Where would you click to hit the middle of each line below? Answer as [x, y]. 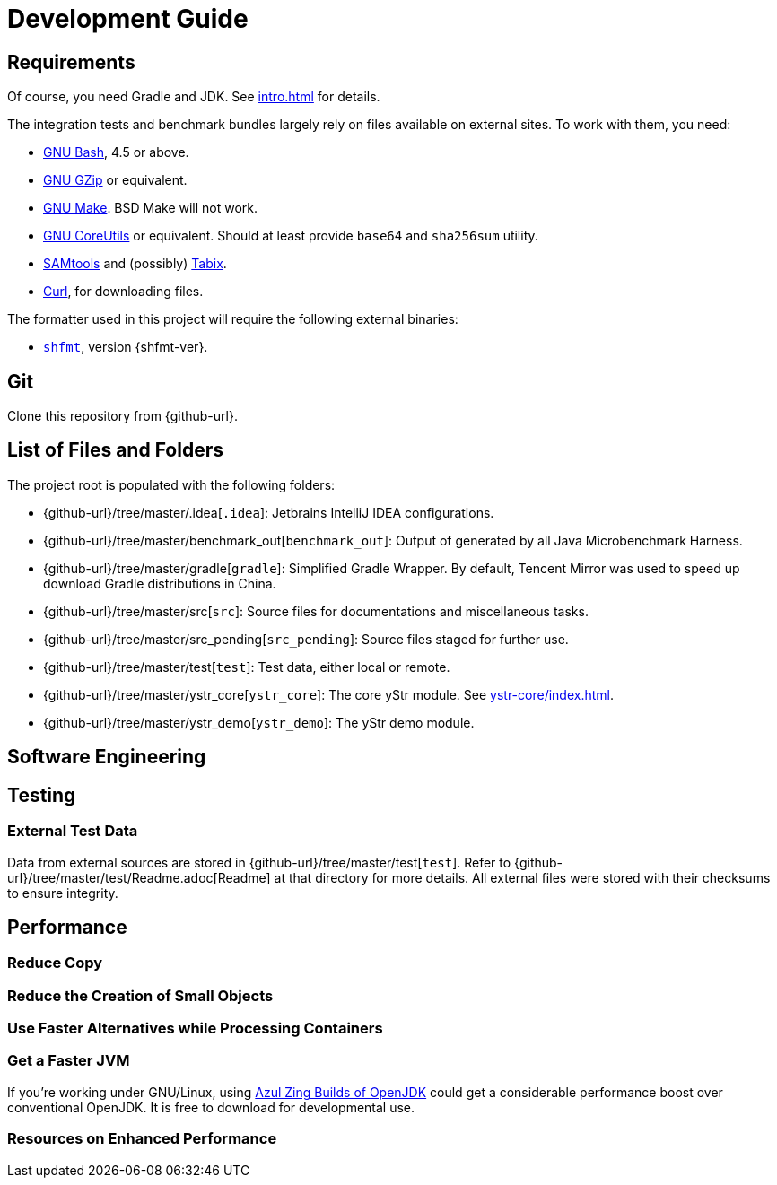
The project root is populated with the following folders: [171, 484]
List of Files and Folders [115, 450]
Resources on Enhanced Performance [142, 1139]
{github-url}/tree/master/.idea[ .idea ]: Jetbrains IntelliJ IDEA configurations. [269, 512]
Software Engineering [107, 757]
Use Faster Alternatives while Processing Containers [195, 1028]
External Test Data [73, 831]
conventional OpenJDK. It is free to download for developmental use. [211, 1107]
